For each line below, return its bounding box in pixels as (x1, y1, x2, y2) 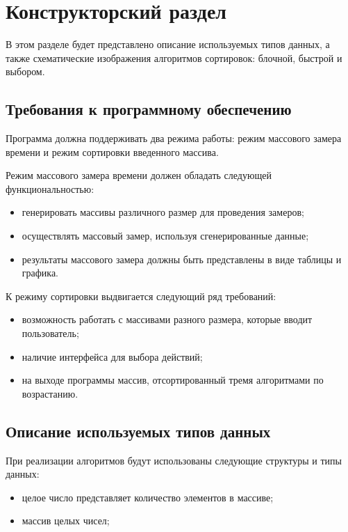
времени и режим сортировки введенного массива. (6, 144, 219, 159)
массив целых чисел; (22, 513, 110, 528)
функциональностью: (6, 181, 94, 196)
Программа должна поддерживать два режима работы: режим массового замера (6, 131, 342, 146)
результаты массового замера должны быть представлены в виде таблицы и (22, 251, 342, 266)
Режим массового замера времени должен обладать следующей (6, 168, 272, 182)
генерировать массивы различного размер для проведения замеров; (22, 205, 304, 219)
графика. (22, 265, 59, 280)
